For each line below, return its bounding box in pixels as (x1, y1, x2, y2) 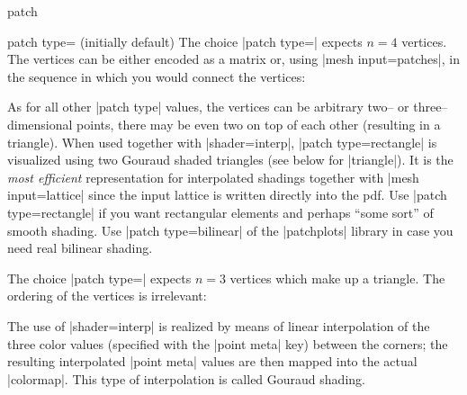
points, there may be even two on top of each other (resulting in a (76, 114, 441, 133)
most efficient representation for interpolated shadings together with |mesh (7, 167, 419, 186)
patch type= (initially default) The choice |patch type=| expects (7, 31, 363, 50)
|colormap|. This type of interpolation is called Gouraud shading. (7, 369, 365, 388)
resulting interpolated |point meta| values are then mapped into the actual (7, 352, 418, 371)
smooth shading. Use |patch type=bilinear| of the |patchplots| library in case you (7, 220, 454, 239)
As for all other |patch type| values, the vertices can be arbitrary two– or (7, 97, 409, 116)
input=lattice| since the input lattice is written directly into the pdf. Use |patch (7, 185, 447, 204)
